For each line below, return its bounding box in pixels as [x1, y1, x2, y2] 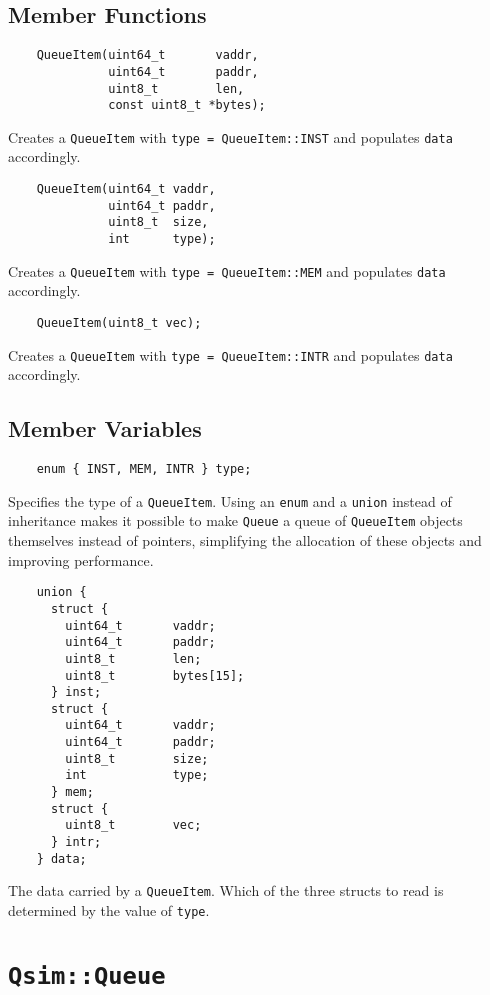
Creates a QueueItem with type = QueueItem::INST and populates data [8, 126, 453, 147]
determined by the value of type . [8, 900, 210, 921]
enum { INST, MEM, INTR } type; [36, 462, 252, 477]
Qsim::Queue [8, 961, 166, 990]
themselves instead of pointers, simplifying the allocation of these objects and [8, 530, 482, 551]
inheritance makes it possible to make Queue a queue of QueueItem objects [8, 510, 463, 531]
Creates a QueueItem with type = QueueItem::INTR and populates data [8, 344, 453, 365]
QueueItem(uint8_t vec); [36, 315, 202, 330]
